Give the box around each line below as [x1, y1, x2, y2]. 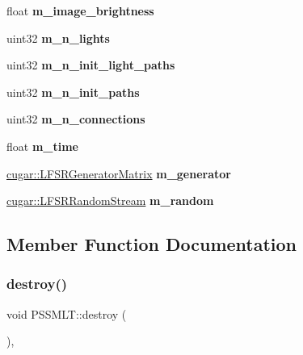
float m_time [6, 137, 78, 154]
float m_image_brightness [6, 2, 154, 19]
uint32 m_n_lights [6, 29, 110, 46]
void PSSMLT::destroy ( [6, 305, 127, 322]
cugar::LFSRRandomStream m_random [6, 192, 214, 209]
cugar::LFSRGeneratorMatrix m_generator [6, 165, 231, 182]
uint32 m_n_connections [6, 111, 145, 127]
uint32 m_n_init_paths [6, 83, 140, 100]
